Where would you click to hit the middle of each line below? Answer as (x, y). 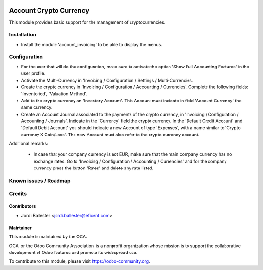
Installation (23, 35)
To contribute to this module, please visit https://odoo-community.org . (80, 261)
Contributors (22, 206)
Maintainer (20, 228)
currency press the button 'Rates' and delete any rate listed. (94, 168)
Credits (18, 193)
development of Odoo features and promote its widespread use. (73, 252)
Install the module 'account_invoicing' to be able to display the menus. (92, 44)
